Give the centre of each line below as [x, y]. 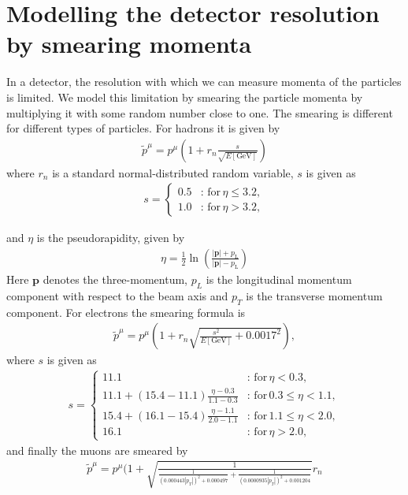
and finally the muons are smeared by [97, 450]
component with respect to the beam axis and [117, 295]
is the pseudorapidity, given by [111, 238]
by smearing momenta [129, 44]
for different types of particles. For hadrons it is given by [143, 128]
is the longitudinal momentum [279, 279]
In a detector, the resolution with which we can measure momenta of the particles [204, 82]
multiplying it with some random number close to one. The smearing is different [200, 112]
